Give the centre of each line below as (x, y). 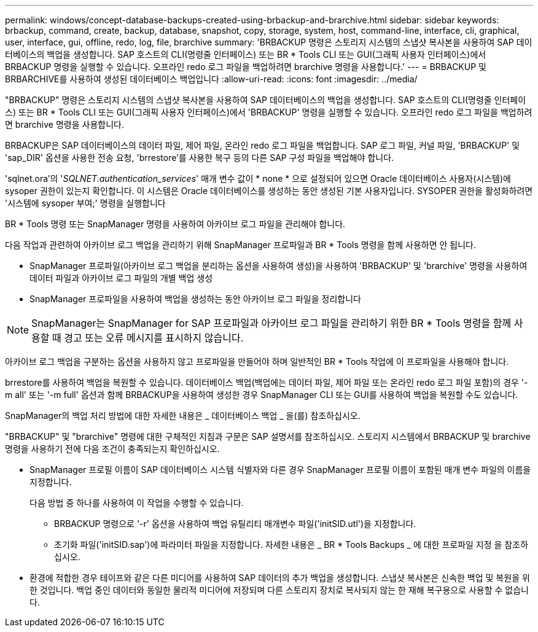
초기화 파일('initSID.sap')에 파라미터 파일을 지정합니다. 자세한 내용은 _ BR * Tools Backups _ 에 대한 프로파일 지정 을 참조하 (291, 544)
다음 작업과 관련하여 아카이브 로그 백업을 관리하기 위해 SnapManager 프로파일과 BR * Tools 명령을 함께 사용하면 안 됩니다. (240, 245)
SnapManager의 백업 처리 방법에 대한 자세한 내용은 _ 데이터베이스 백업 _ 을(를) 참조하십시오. (183, 415)
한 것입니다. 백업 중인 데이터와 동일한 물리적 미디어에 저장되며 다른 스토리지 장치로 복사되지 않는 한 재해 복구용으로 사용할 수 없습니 (279, 590)
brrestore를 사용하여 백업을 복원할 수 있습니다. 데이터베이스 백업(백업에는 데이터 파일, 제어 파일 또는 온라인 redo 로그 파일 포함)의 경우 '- (267, 382)
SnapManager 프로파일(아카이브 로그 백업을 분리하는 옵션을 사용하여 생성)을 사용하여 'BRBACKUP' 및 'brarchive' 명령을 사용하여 (279, 266)
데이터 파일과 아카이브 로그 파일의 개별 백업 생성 (121, 278)
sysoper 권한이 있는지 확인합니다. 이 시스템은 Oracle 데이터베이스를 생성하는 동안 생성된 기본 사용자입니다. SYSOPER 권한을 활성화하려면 (269, 191)
